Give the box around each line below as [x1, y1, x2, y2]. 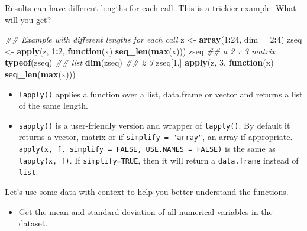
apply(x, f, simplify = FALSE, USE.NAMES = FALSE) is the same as [18, 142, 276, 155]
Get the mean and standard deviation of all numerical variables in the [18, 205, 273, 217]
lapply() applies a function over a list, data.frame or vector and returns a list [18, 87, 303, 100]
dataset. [18, 217, 48, 229]
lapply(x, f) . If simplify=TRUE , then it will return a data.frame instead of [18, 154, 299, 166]
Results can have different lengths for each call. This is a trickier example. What [5, 2, 296, 14]
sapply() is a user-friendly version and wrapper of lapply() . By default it [18, 119, 290, 131]
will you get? [5, 13, 51, 25]
